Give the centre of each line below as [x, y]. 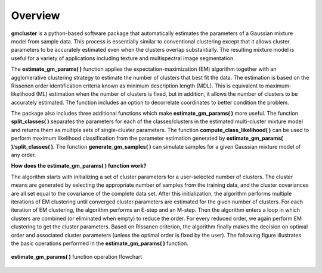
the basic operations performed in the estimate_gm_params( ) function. [100, 243]
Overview [35, 15]
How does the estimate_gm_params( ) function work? [79, 166]
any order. [24, 155]
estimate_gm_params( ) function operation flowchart [77, 257]
